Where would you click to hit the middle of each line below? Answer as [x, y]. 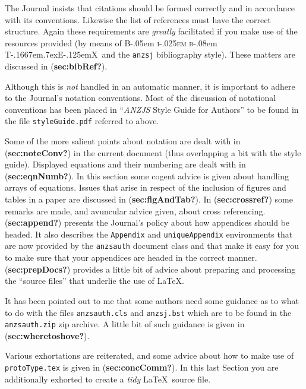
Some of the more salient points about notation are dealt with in [123, 141]
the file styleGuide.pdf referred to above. [82, 121]
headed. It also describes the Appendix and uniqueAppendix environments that [149, 234]
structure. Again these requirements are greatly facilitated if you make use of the [151, 31]
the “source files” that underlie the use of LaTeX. [94, 281]
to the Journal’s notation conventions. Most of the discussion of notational [141, 98]
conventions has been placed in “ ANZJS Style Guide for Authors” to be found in [152, 109]
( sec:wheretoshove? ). [47, 335]
